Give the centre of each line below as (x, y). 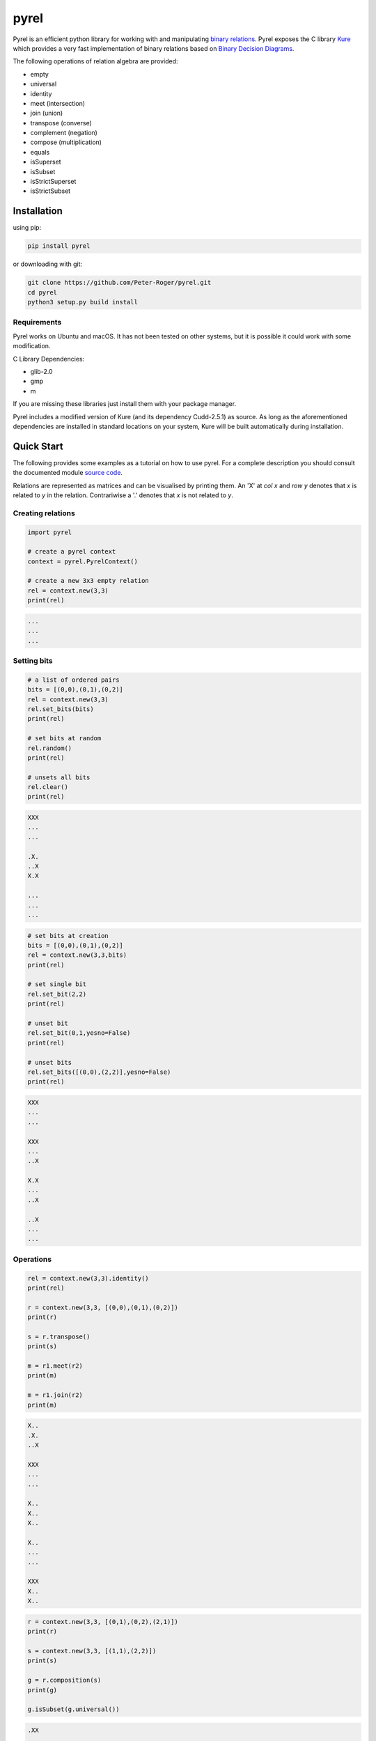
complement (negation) (64, 133)
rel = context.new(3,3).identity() (88, 1278)
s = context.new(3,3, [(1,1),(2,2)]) (92, 1651)
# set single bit (57, 984)
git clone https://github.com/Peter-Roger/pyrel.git (119, 283)
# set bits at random (64, 739)
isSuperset (46, 162)
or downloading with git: (48, 264)
